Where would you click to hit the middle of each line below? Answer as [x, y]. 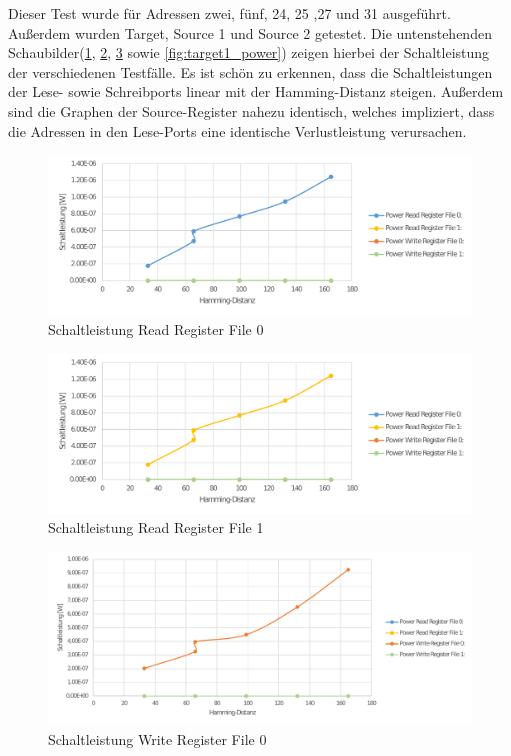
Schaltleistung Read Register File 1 [156, 527]
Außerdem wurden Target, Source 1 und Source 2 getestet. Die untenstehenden [250, 32]
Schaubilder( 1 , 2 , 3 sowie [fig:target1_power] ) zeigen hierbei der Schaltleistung [249, 52]
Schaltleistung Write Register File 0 [157, 738]
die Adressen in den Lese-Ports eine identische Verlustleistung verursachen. [237, 130]
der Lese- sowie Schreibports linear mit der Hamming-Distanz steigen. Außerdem [256, 91]
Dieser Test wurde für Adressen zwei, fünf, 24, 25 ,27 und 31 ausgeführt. [229, 13]
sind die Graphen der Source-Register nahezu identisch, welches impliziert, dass [251, 110]
